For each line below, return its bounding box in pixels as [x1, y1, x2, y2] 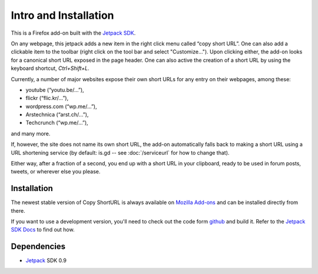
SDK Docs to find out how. [11, 226, 75, 233]
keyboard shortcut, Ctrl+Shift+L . [11, 65, 90, 72]
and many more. [11, 130, 51, 137]
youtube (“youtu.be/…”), [25, 86, 85, 93]
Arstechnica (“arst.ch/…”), [25, 111, 89, 118]
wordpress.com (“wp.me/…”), [25, 103, 97, 110]
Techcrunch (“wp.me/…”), [25, 119, 88, 126]
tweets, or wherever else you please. [11, 168, 101, 175]
